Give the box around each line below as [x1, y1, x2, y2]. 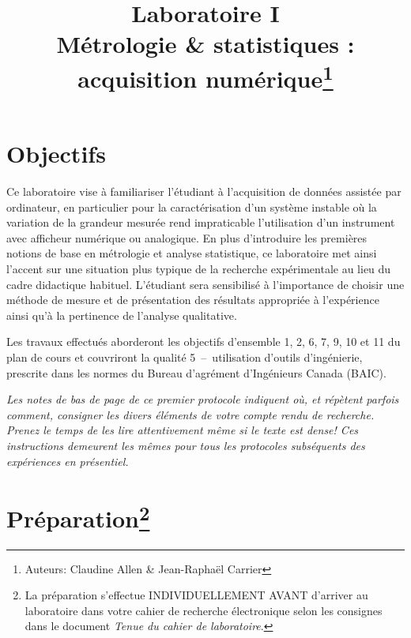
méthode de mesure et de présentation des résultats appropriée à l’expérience [6, 291, 379, 308]
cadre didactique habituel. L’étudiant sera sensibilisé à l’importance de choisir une [6, 276, 405, 292]
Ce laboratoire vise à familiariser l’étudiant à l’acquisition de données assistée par [6, 183, 402, 200]
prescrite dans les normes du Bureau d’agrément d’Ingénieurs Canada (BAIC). [6, 364, 386, 381]
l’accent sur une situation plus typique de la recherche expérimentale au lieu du [6, 260, 391, 276]
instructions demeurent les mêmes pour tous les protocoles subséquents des [6, 437, 365, 453]
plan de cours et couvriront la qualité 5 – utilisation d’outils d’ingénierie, [6, 348, 363, 365]
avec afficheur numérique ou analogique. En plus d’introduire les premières [6, 229, 368, 246]
